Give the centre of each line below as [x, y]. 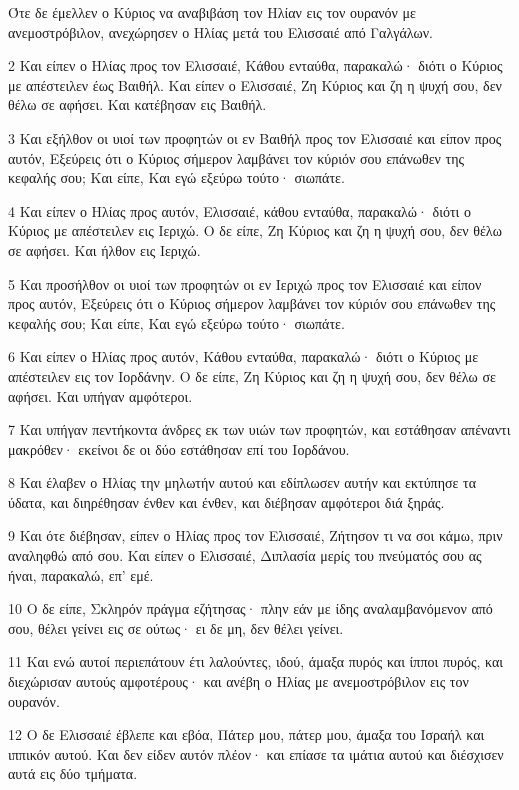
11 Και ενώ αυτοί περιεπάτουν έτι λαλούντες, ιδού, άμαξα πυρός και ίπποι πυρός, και [256, 661]
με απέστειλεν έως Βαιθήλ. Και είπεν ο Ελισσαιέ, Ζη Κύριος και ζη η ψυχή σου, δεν [255, 84]
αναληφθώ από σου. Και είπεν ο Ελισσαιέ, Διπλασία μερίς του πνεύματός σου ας [245, 555]
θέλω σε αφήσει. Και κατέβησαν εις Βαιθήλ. [137, 104]
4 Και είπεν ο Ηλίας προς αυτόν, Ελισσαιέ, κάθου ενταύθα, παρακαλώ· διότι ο [239, 210]
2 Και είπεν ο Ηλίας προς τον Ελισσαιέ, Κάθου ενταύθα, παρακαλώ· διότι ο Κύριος [255, 65]
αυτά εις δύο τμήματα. [73, 773]
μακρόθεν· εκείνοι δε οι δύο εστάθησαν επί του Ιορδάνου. [179, 448]
